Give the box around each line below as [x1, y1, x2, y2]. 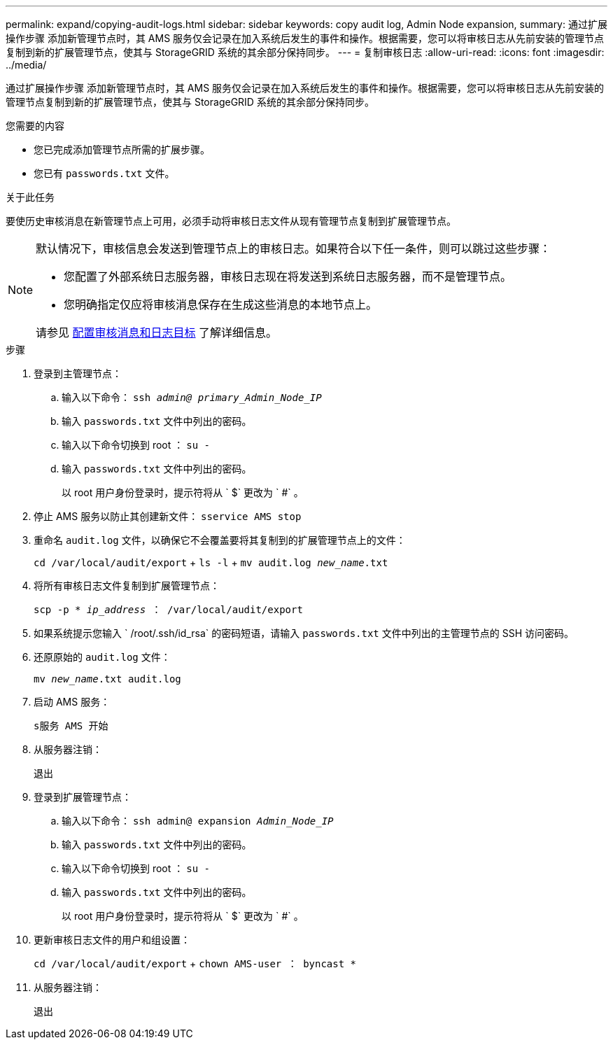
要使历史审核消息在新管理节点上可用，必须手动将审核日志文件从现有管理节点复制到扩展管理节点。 [6, 215, 456, 227]
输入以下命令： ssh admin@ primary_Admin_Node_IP [62, 391, 322, 403]
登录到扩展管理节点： [34, 791, 132, 803]
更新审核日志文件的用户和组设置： [34, 934, 190, 946]
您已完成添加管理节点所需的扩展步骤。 [34, 143, 210, 155]
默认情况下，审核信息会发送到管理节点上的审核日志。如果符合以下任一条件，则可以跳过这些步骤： [36, 241, 551, 255]
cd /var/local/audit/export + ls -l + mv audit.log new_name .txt [34, 556, 388, 568]
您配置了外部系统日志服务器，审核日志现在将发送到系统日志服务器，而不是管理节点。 [64, 269, 512, 283]
